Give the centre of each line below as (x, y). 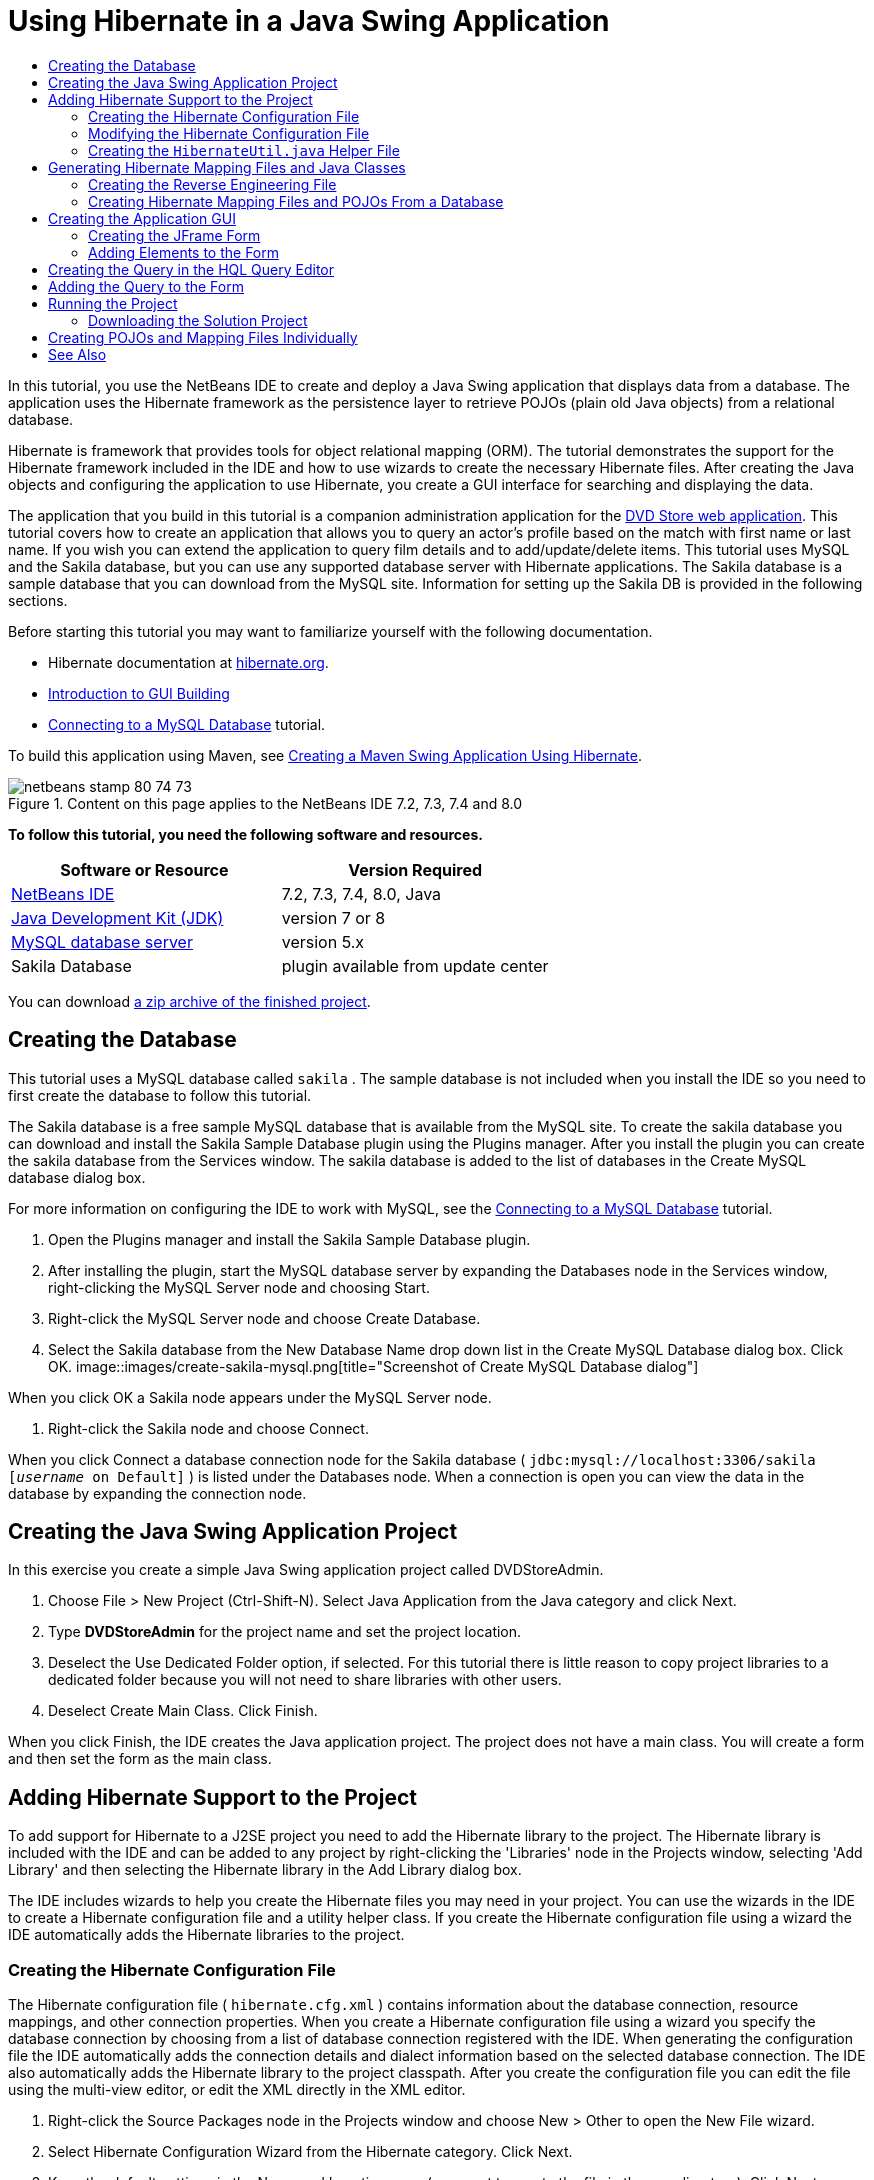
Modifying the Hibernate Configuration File (229, 133)
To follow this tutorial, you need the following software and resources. (245, 834)
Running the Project (113, 303)
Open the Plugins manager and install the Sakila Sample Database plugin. (289, 1239)
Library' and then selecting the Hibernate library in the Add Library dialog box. (265, 1870)
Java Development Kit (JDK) (117, 917)
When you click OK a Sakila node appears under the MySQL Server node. (250, 1397)
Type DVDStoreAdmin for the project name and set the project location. (285, 1632)
